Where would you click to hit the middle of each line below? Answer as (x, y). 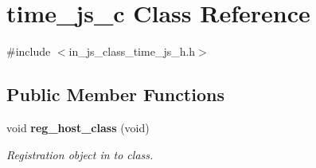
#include (29, 51)
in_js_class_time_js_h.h (132, 51)
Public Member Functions (115, 94)
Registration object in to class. (80, 154)
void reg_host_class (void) (78, 127)
